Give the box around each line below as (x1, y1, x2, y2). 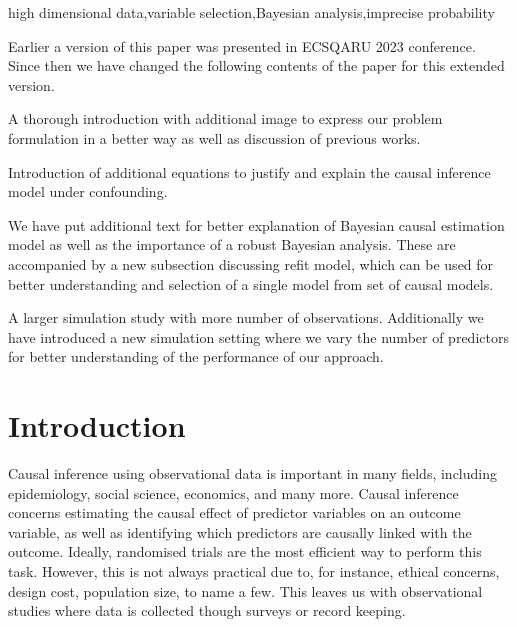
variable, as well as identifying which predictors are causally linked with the (8, 521, 472, 542)
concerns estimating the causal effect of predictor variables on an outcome (8, 502, 461, 523)
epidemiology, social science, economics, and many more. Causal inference (8, 482, 459, 503)
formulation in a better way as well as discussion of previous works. (8, 127, 421, 148)
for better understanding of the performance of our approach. (8, 346, 384, 367)
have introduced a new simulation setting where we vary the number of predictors (8, 326, 509, 347)
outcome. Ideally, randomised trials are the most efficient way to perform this (8, 541, 482, 562)
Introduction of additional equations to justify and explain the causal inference (8, 161, 491, 182)
